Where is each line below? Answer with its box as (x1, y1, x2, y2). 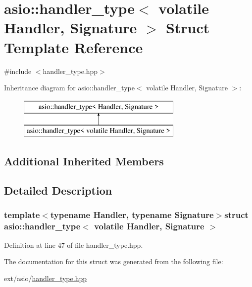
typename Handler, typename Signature (50, 209, 214, 221)
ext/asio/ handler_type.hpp (4, 273, 87, 283)
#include (4, 66, 32, 76)
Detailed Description (4, 183, 112, 198)
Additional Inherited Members (4, 153, 164, 169)
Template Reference (4, 37, 143, 57)
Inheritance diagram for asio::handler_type (4, 82, 135, 93)
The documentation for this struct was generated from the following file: (4, 256, 223, 267)
